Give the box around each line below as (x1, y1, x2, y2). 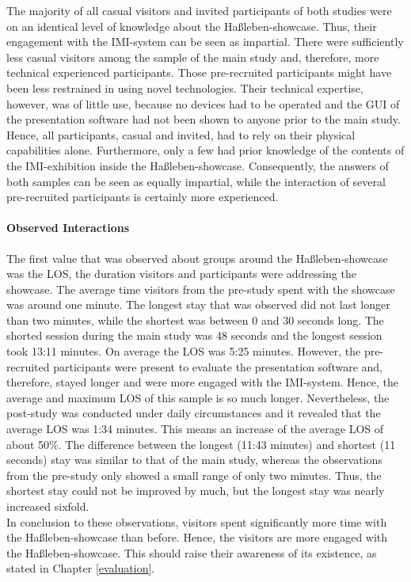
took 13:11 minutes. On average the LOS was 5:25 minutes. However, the (6, 343, 361, 359)
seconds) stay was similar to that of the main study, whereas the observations (6, 451, 382, 468)
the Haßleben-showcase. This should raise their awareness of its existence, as (6, 544, 377, 561)
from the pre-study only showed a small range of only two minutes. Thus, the (6, 466, 382, 483)
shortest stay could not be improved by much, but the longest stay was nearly (6, 482, 385, 499)
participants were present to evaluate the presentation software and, (53, 358, 383, 375)
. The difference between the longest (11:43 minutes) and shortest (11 (58, 436, 396, 452)
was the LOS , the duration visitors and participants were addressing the (6, 265, 356, 282)
